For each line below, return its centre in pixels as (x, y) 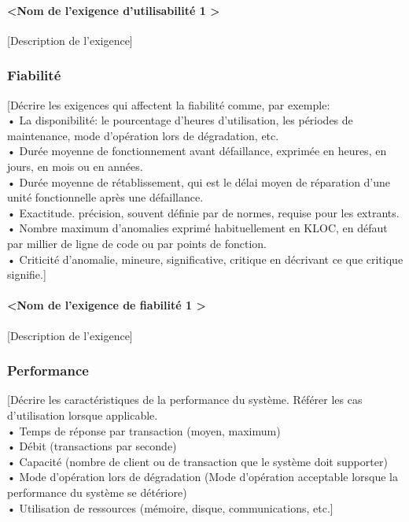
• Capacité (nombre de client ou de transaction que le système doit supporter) (197, 461)
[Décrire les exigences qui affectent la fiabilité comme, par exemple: (169, 104)
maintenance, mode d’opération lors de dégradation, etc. (143, 135)
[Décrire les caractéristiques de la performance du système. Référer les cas (185, 400)
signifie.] (27, 274)
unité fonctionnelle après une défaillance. (105, 197)
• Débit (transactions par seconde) (92, 446)
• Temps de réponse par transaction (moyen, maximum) (144, 430)
